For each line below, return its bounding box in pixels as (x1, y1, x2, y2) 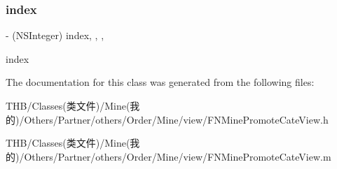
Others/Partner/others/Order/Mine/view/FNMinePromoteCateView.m (24, 149, 331, 163)
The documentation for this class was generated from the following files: (6, 75, 315, 89)
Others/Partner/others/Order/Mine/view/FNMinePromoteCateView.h (24, 112, 329, 126)
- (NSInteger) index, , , (6, 28, 104, 43)
